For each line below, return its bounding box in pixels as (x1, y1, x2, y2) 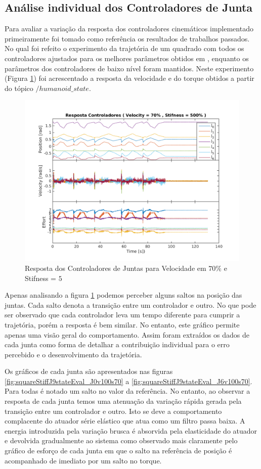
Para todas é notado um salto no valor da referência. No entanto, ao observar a (5, 386, 250, 396)
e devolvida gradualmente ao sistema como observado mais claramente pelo (5, 435, 238, 446)
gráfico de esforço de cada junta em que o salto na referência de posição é (5, 445, 232, 456)
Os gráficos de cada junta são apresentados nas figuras (5, 366, 173, 377)
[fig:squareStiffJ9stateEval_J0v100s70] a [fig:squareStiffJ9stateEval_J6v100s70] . (5, 376, 252, 386)
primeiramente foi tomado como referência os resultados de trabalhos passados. (5, 33, 250, 43)
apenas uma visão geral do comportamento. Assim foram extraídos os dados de (5, 329, 250, 340)
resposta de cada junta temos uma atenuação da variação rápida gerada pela (5, 396, 242, 406)
